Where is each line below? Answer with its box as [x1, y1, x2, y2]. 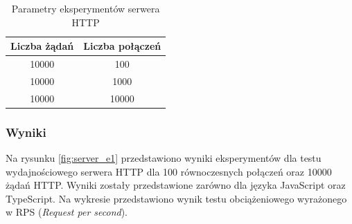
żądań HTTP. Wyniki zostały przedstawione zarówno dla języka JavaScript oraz [6, 178, 346, 192]
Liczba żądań [10, 39, 74, 53]
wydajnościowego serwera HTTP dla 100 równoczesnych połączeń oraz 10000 [6, 164, 332, 178]
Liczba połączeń [83, 39, 161, 53]
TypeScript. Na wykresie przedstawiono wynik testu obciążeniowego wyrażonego [6, 191, 347, 205]
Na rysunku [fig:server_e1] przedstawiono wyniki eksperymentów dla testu [6, 151, 322, 165]
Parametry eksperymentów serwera [11, 1, 160, 15]
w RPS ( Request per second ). [6, 205, 127, 219]
